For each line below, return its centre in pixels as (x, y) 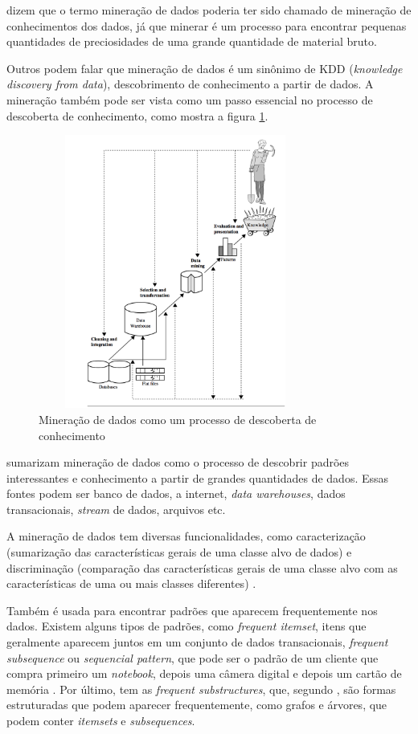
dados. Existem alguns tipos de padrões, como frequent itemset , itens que (186, 626)
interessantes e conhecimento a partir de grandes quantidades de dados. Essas (198, 477)
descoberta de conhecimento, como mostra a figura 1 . (137, 115)
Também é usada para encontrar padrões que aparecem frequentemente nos (192, 610)
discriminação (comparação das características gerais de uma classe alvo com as (202, 567)
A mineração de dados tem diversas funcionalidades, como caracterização (186, 536)
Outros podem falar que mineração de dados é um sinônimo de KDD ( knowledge (205, 68)
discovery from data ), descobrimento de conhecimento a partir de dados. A (190, 84)
